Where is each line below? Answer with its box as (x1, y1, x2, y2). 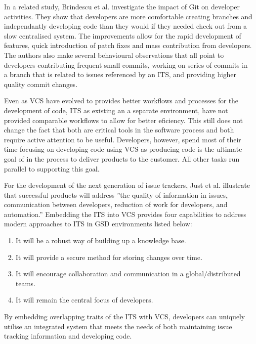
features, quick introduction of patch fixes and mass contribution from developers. (4, 40, 252, 50)
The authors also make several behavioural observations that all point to (4, 49, 224, 60)
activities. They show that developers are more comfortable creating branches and (4, 11, 253, 21)
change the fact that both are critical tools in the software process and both (4, 125, 234, 135)
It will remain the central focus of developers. (15, 295, 153, 305)
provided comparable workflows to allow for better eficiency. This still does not (4, 115, 243, 125)
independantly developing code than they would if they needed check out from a (4, 21, 247, 31)
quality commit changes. (4, 79, 78, 89)
